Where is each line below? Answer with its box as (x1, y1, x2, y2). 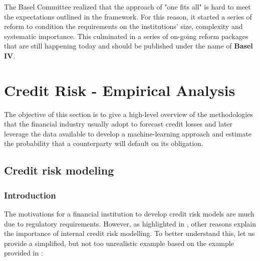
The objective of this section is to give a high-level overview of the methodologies (4, 108, 253, 119)
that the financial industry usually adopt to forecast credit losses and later (4, 118, 233, 129)
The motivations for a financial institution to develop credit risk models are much (4, 208, 254, 219)
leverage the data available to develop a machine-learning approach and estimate (4, 128, 252, 138)
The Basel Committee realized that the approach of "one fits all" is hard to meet (4, 1, 251, 11)
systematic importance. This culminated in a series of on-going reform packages (4, 30, 248, 41)
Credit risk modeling (4, 162, 114, 178)
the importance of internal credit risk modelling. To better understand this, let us (4, 228, 255, 238)
